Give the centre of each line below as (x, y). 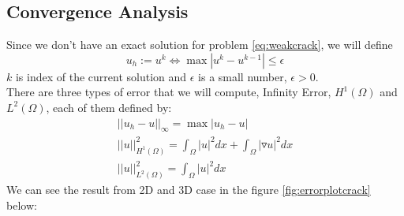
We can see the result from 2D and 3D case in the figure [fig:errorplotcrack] (189, 190)
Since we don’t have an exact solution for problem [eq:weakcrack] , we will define (200, 45)
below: (22, 205)
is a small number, (243, 76)
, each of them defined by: (109, 107)
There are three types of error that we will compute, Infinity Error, (169, 92)
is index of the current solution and (101, 76)
